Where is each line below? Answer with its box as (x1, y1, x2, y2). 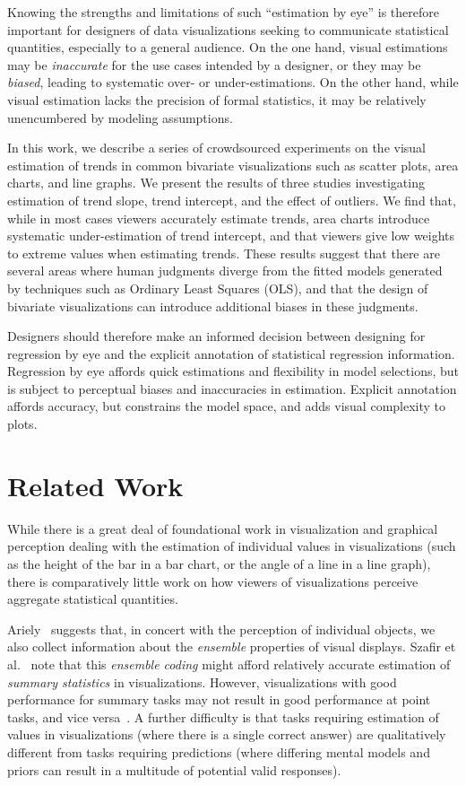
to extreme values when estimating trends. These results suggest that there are (7, 243, 440, 262)
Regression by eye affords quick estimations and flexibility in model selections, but (7, 362, 460, 380)
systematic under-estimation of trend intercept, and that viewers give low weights (7, 226, 455, 245)
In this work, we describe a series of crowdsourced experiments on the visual (7, 138, 426, 157)
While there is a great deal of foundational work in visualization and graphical (7, 519, 438, 537)
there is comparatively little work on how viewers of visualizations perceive (7, 572, 419, 590)
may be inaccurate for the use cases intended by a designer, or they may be (7, 55, 421, 74)
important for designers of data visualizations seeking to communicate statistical (7, 20, 449, 39)
